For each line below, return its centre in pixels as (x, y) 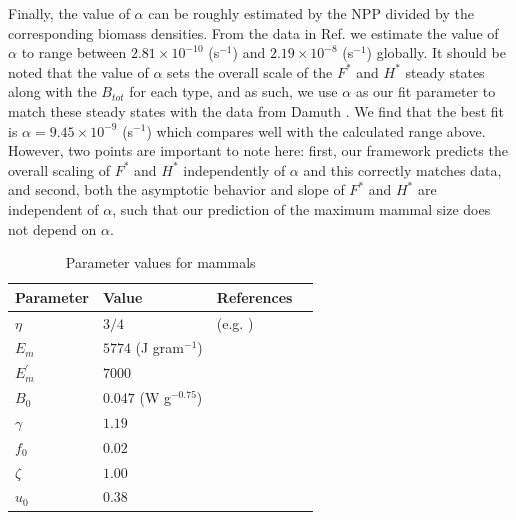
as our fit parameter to (425, 91)
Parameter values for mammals (160, 262)
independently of (234, 169)
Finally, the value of (69, 13)
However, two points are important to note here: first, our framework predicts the (258, 150)
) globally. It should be (436, 52)
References (254, 296)
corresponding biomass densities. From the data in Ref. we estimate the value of (253, 32)
